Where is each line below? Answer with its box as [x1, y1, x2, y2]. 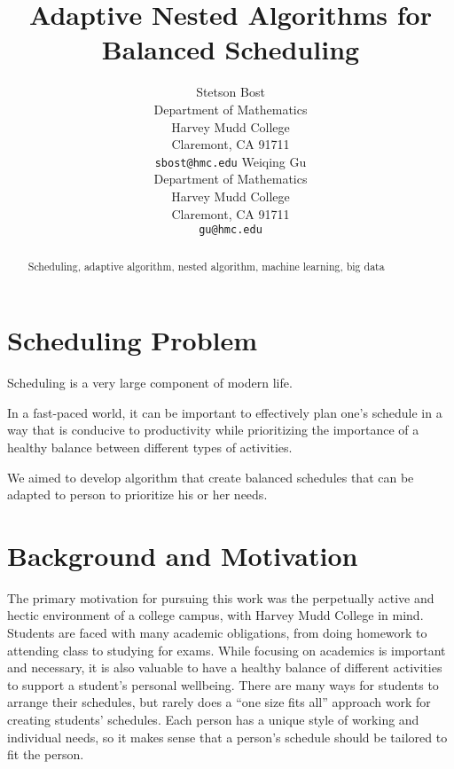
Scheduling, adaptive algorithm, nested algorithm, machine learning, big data [27, 258, 385, 273]
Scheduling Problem [7, 322, 258, 358]
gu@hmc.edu [199, 224, 262, 237]
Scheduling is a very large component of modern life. [7, 373, 293, 392]
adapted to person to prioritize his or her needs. [7, 485, 268, 504]
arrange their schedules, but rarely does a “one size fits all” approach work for [7, 693, 431, 711]
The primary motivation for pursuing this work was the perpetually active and [7, 588, 434, 607]
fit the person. [7, 745, 84, 764]
